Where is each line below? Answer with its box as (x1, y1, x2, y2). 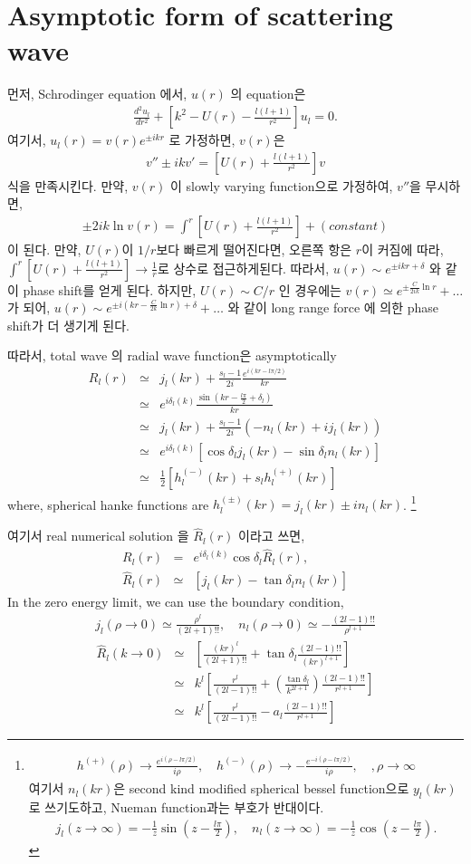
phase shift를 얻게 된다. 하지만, (23, 280, 197, 299)
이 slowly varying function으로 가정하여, (169, 176, 393, 195)
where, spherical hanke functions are (7, 494, 209, 514)
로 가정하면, (168, 130, 235, 149)
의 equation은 (230, 84, 306, 103)
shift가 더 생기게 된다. (7, 315, 130, 334)
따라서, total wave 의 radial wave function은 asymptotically (7, 346, 337, 365)
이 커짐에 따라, (361, 240, 444, 259)
